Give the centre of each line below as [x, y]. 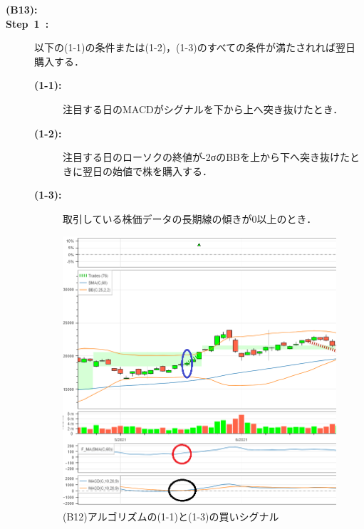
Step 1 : [27, 23]
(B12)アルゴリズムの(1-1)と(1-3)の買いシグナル [171, 516]
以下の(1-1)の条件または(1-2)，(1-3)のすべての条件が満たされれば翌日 [195, 47]
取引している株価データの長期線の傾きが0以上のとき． [190, 218]
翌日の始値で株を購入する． [147, 171]
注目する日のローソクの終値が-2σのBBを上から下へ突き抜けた [207, 157]
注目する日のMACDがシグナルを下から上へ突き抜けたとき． [203, 109]
